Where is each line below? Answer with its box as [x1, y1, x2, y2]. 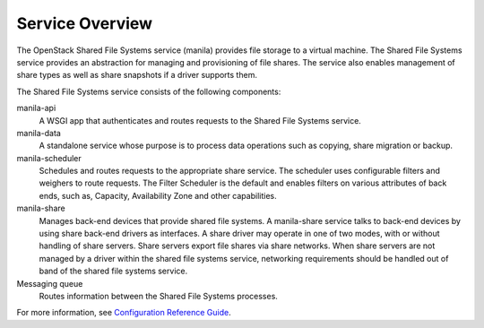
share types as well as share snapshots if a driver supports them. [16, 70, 257, 81]
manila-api [16, 103, 56, 114]
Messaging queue [16, 278, 83, 289]
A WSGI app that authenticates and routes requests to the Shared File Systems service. [39, 115, 362, 125]
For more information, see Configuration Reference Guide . [16, 307, 232, 318]
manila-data [16, 127, 62, 138]
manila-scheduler [16, 152, 82, 163]
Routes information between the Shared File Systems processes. [39, 290, 278, 301]
